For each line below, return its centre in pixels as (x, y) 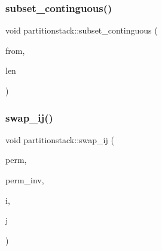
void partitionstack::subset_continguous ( (82, 30)
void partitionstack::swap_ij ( (60, 139)
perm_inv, (25, 180)
